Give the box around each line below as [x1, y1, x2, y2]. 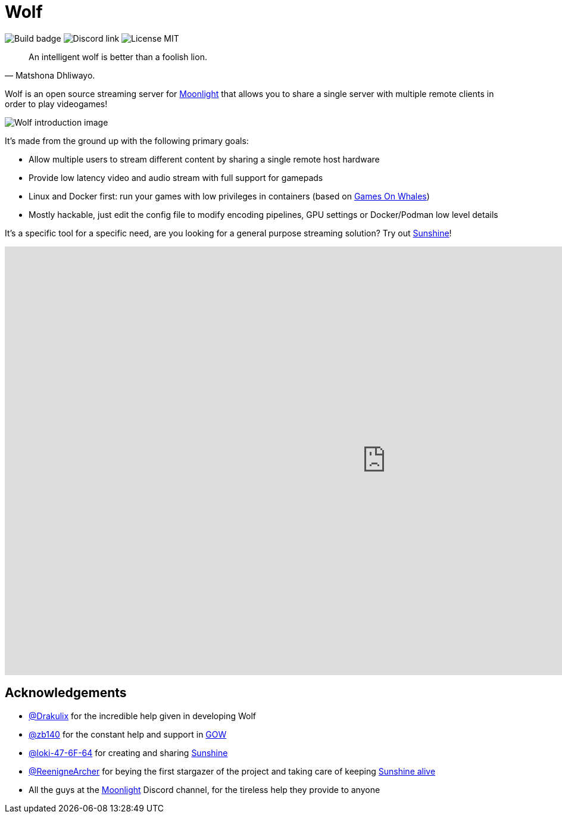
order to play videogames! [5, 98, 108, 109]
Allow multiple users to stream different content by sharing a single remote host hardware [29, 154, 380, 164]
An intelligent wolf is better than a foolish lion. [29, 51, 207, 62]
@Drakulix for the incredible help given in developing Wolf [29, 710, 257, 721]
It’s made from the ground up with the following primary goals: [5, 135, 249, 146]
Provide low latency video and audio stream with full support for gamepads [29, 172, 323, 183]
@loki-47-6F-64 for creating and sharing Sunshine [29, 747, 228, 758]
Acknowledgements [5, 685, 127, 701]
